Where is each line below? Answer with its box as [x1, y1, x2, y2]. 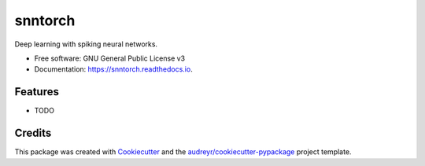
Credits [14, 127, 52, 140]
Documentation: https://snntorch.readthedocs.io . [34, 65, 193, 74]
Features [14, 85, 59, 98]
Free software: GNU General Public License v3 [34, 53, 186, 63]
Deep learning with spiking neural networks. [14, 39, 157, 49]
